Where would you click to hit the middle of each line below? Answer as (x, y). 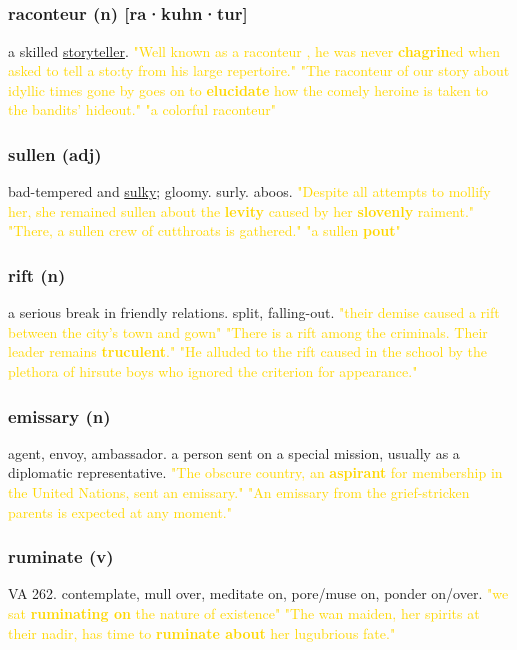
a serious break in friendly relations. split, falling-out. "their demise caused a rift (254, 312)
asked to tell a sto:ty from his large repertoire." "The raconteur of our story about (259, 70)
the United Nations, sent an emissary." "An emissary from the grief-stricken (239, 492)
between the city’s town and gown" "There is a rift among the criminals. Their (248, 331)
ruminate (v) (61, 556)
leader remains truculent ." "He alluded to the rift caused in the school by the (248, 351)
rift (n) (37, 274)
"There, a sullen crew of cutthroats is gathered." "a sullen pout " (204, 230)
